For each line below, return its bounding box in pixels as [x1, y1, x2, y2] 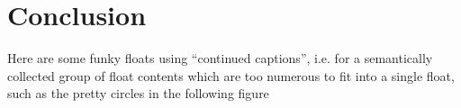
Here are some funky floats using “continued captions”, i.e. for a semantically [7, 49, 433, 67]
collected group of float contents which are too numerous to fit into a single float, [7, 66, 455, 85]
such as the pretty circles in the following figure [7, 84, 269, 103]
